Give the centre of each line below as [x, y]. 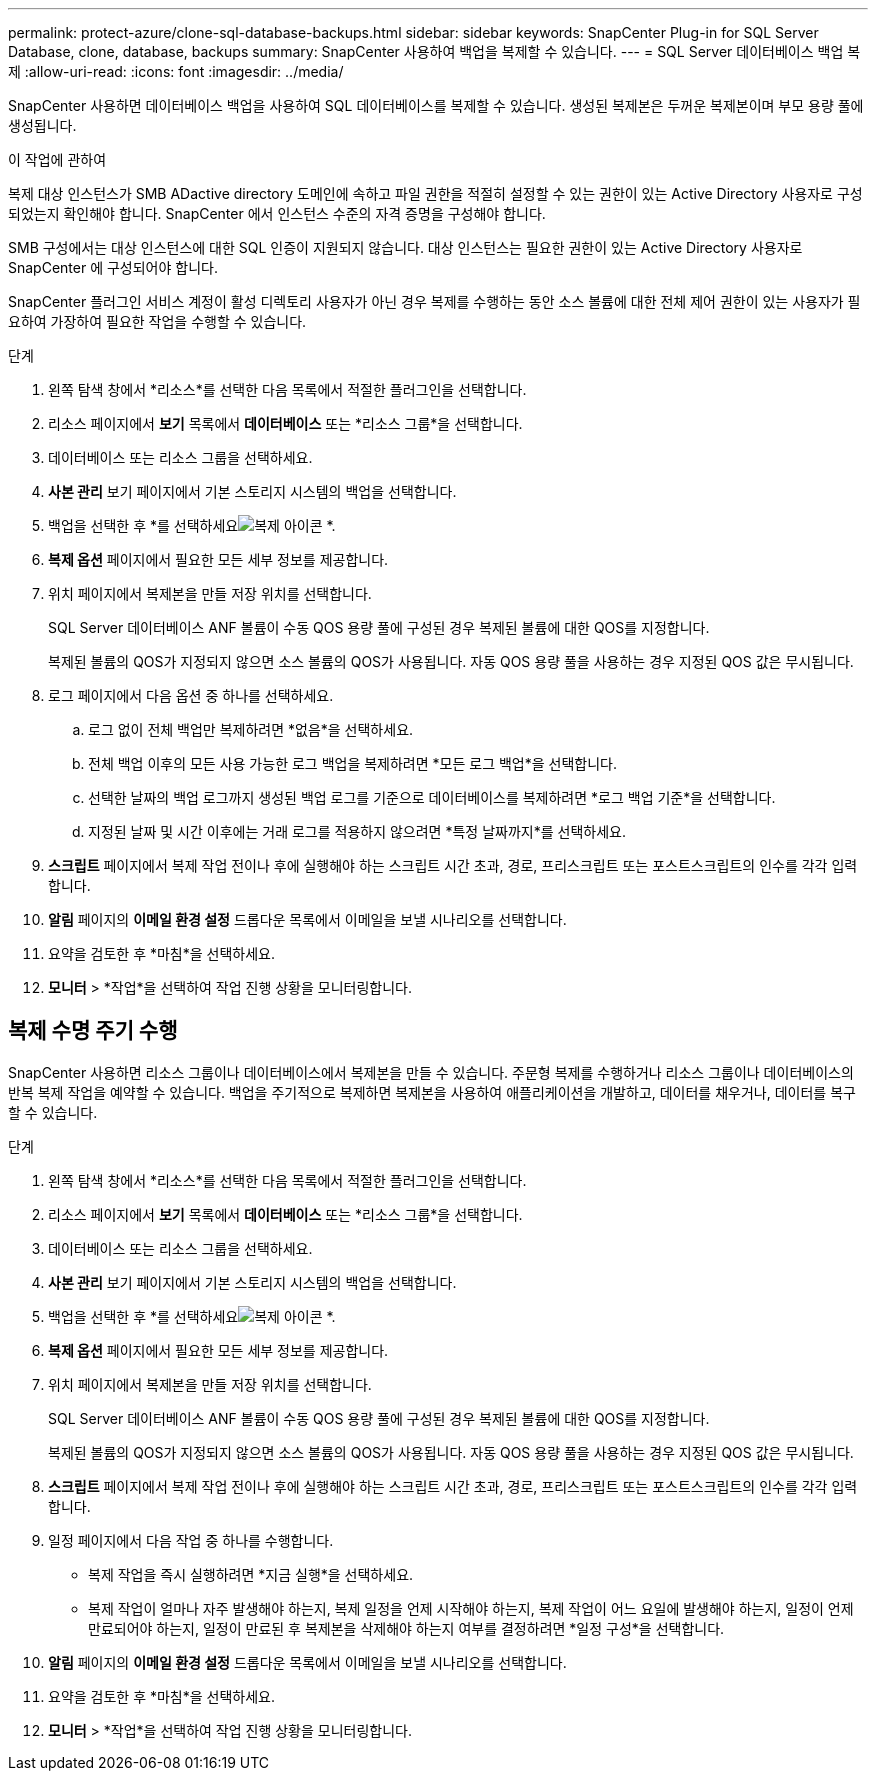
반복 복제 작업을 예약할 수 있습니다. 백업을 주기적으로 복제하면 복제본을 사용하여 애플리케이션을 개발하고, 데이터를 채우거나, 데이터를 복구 [432, 1092]
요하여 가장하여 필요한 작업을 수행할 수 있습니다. [157, 321]
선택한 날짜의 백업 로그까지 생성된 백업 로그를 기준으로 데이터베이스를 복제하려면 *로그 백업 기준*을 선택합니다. [432, 797]
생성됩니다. [42, 125]
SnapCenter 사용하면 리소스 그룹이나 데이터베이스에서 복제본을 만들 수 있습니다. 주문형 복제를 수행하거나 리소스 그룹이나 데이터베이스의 [431, 1072]
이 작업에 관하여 [57, 159]
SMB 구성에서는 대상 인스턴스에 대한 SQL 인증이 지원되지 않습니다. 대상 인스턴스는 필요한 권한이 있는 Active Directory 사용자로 [405, 247]
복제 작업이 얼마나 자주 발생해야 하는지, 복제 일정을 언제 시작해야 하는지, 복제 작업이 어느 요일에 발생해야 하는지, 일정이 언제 [471, 1608]
